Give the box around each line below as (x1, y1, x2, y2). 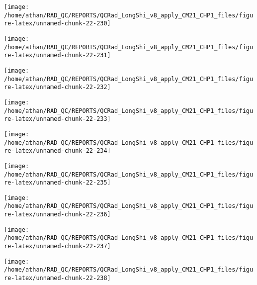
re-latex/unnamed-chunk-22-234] (4, 147, 111, 155)
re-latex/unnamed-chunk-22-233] (4, 115, 111, 123)
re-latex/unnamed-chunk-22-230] (4, 20, 111, 27)
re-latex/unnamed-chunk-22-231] (4, 52, 111, 59)
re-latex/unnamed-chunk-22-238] (4, 275, 111, 282)
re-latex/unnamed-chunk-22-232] (4, 84, 111, 91)
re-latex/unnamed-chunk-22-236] (4, 211, 111, 218)
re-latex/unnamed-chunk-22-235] (4, 179, 111, 187)
